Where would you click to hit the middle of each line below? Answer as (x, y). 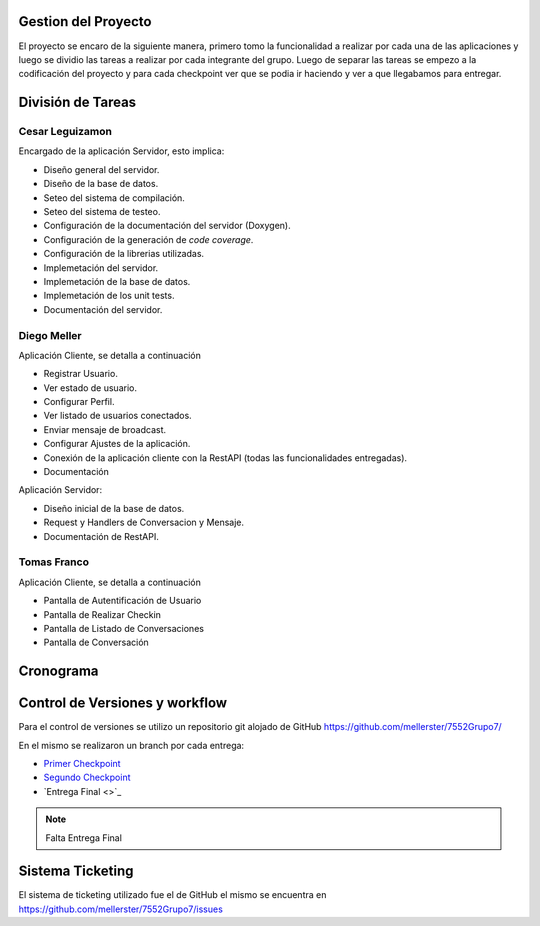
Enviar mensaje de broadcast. (105, 429)
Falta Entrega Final (83, 837)
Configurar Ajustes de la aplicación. (117, 444)
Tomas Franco (54, 562)
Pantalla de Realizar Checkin (102, 614)
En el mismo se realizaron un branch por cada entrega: (131, 745)
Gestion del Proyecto (85, 21)
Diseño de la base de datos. (101, 184)
